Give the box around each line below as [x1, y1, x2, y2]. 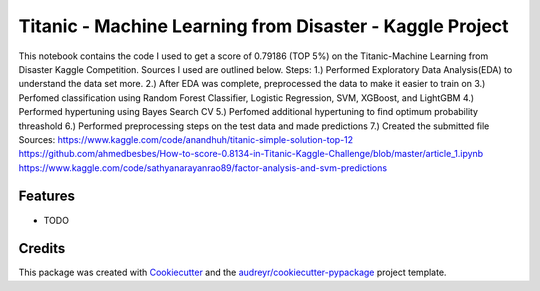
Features [18, 188, 75, 205]
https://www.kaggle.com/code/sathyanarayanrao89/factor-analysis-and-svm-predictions [18, 161, 388, 174]
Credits [18, 240, 66, 257]
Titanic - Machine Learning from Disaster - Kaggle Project [18, 15, 509, 37]
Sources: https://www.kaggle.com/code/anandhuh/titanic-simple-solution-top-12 [18, 133, 354, 145]
